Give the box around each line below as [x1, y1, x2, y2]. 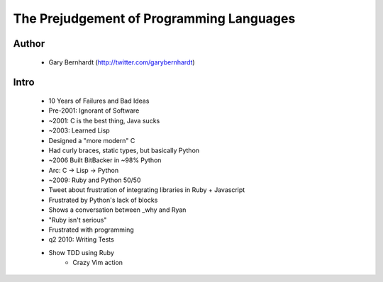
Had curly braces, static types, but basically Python [48, 146, 200, 154]
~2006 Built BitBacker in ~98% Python [48, 156, 162, 164]
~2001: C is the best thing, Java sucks [48, 116, 160, 125]
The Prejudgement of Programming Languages [13, 11, 296, 26]
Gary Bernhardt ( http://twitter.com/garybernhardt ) [48, 57, 195, 67]
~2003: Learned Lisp [48, 126, 110, 135]
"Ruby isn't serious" [48, 215, 107, 224]
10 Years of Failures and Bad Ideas [48, 96, 150, 105]
